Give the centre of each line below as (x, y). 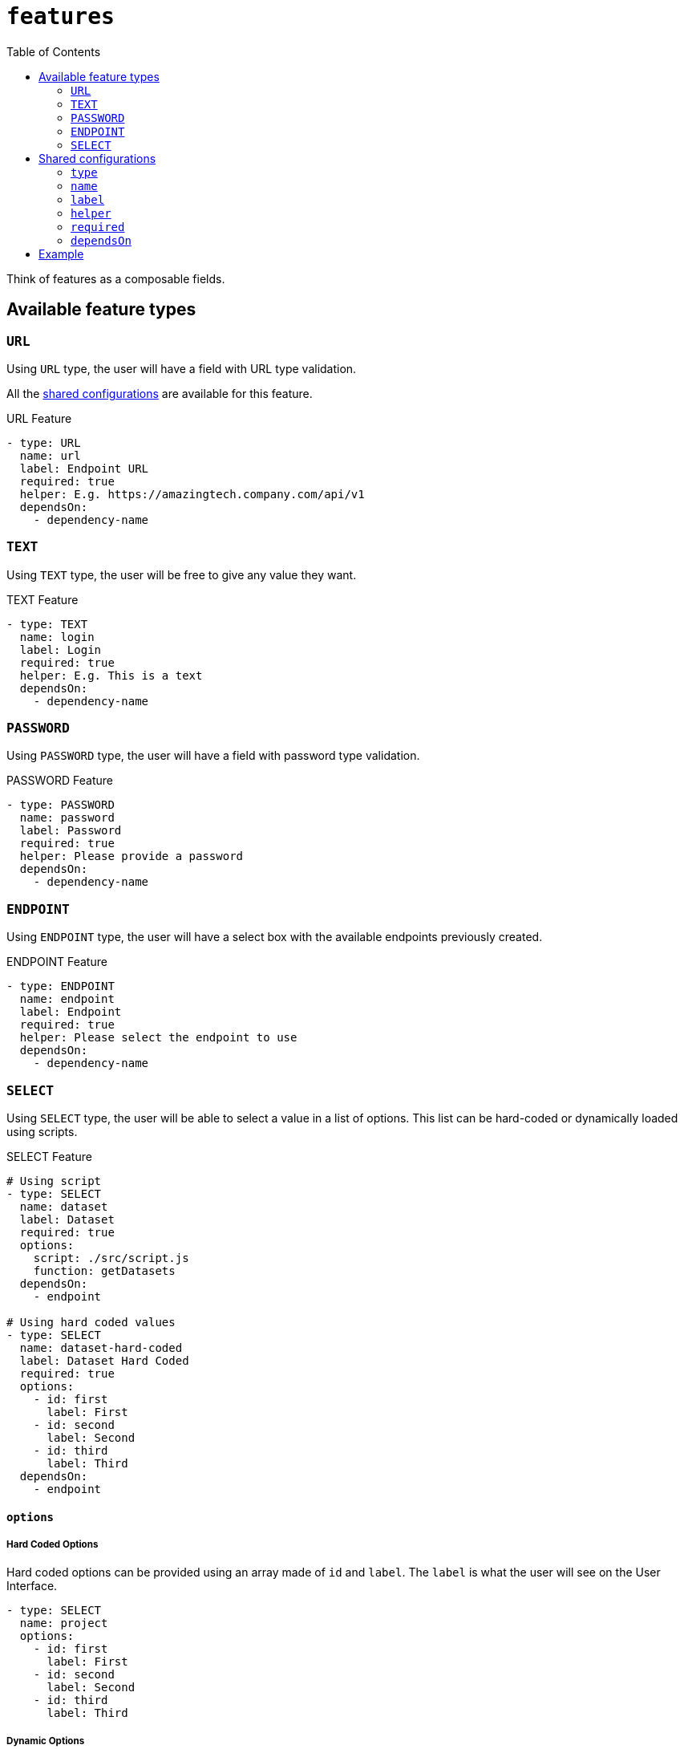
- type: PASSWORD (61, 805)
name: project (64, 1623)
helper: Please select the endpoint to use (158, 1038)
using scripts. (42, 1131)
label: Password (71, 831)
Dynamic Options (46, 1741)
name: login (57, 637)
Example (61, 254)
